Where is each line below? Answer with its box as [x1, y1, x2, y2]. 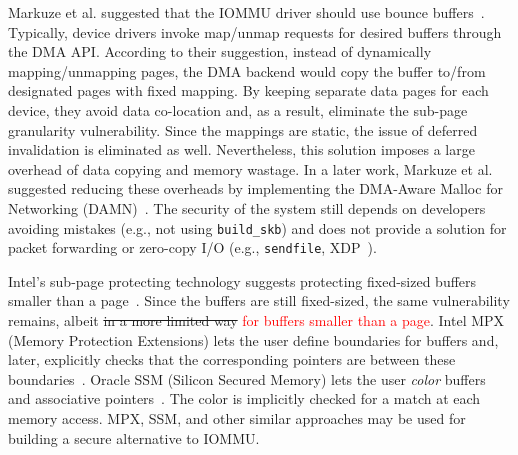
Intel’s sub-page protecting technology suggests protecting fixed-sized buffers [8, 270, 477, 291]
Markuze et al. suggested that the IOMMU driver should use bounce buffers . [8, 2, 485, 22]
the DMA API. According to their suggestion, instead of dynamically [8, 41, 432, 62]
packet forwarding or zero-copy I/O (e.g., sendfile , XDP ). [8, 237, 377, 258]
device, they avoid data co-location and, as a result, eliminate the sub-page [8, 99, 468, 120]
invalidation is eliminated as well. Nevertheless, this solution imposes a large [8, 139, 475, 160]
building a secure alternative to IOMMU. [8, 427, 260, 448]
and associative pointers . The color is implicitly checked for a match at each [8, 388, 481, 409]
